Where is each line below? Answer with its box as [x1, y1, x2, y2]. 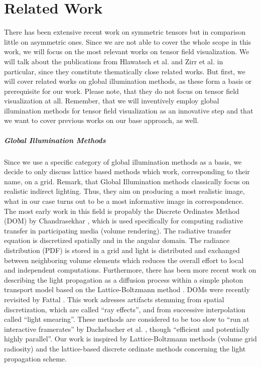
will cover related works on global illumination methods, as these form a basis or [4, 76, 252, 86]
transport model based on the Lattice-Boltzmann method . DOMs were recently [4, 284, 250, 295]
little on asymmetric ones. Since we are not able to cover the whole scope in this [4, 36, 251, 47]
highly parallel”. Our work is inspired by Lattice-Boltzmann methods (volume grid [4, 333, 257, 344]
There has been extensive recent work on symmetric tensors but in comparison [4, 27, 246, 37]
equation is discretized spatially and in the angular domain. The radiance [4, 235, 230, 246]
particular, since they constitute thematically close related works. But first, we [4, 66, 245, 76]
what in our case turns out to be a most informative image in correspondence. [4, 196, 244, 206]
